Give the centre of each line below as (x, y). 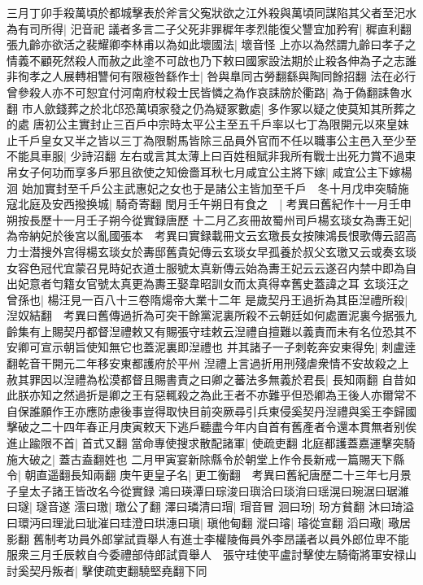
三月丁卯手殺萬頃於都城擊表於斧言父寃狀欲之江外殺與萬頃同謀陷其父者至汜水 (211, 12)
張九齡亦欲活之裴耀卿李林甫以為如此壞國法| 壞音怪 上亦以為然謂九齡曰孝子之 (211, 44)
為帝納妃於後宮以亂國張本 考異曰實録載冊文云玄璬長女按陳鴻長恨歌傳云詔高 (211, 236)
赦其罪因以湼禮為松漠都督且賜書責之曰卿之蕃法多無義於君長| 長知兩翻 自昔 (206, 379)
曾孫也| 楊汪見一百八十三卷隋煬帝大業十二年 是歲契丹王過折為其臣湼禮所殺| (207, 299)
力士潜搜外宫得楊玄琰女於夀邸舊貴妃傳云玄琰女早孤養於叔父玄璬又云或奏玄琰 (211, 251)
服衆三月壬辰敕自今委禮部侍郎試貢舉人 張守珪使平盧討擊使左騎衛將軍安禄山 (211, 554)
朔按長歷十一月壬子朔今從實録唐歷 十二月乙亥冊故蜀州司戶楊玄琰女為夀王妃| (209, 219)
